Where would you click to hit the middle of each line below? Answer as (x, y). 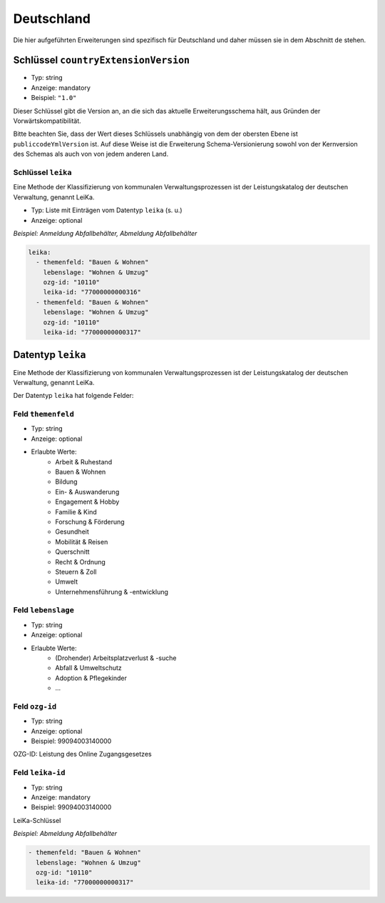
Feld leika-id (39, 773)
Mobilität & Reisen (82, 542)
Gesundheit (72, 532)
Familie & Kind (76, 512)
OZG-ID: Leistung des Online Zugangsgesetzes (83, 754)
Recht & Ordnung (81, 562)
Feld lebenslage (43, 610)
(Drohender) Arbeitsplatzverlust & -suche (116, 658)
